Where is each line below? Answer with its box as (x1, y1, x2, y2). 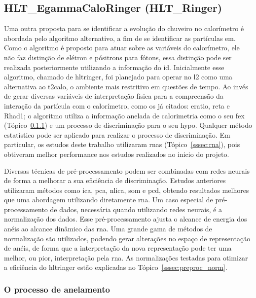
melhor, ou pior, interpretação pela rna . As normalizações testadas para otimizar (4, 252, 248, 262)
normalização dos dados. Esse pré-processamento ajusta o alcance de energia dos (4, 214, 247, 224)
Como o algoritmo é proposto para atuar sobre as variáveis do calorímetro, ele (4, 42, 240, 53)
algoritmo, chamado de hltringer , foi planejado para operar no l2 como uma (4, 72, 233, 82)
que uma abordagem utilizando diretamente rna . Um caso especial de (4, 194, 213, 205)
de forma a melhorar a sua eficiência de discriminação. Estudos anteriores (4, 175, 226, 186)
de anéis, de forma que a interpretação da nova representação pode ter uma (4, 243, 232, 253)
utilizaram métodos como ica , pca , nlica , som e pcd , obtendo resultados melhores (4, 185, 249, 195)
